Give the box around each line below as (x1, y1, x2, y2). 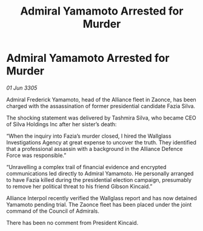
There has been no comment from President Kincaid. (6, 219, 139, 226)
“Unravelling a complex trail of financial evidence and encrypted (6, 163, 167, 170)
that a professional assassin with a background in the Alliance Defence (6, 145, 183, 152)
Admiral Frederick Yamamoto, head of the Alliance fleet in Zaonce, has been (6, 96, 197, 103)
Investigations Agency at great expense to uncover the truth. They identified (6, 138, 197, 146)
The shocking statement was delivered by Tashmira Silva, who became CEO (6, 114, 197, 121)
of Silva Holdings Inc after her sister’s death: (6, 120, 117, 128)
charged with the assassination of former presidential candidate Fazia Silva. (6, 102, 196, 110)
